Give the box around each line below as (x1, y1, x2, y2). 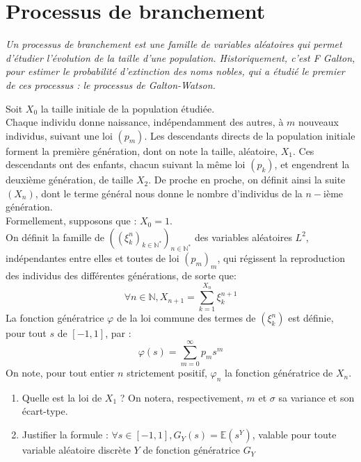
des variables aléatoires (195, 229, 292, 244)
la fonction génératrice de (225, 365, 333, 380)
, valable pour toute (252, 427, 337, 442)
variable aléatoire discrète (22, 443, 131, 457)
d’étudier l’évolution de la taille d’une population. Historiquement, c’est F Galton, (6, 50, 355, 65)
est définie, (288, 311, 334, 325)
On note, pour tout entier (6, 365, 115, 380)
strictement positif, (127, 365, 207, 380)
